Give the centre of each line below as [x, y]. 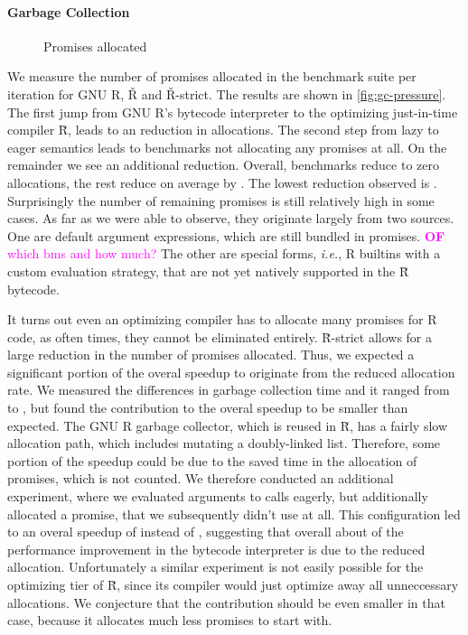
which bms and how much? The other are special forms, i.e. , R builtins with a [224, 253]
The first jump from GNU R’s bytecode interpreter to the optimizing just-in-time [233, 112]
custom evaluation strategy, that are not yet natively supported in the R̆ [208, 271]
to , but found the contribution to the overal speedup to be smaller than [208, 408]
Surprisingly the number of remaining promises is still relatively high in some [221, 200]
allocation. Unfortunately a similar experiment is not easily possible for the [215, 567]
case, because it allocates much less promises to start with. [170, 620]
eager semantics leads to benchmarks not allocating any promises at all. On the [227, 147]
